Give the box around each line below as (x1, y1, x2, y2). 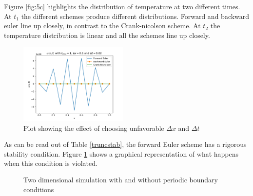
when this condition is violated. (4, 158, 97, 168)
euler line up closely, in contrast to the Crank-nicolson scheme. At (4, 20, 201, 31)
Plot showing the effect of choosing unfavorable (23, 123, 164, 133)
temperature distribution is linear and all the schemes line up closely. (4, 30, 210, 40)
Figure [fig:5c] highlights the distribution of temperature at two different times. (4, 1, 240, 11)
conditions (23, 184, 54, 194)
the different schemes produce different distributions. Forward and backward (21, 11, 250, 21)
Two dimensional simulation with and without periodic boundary (23, 174, 218, 184)
